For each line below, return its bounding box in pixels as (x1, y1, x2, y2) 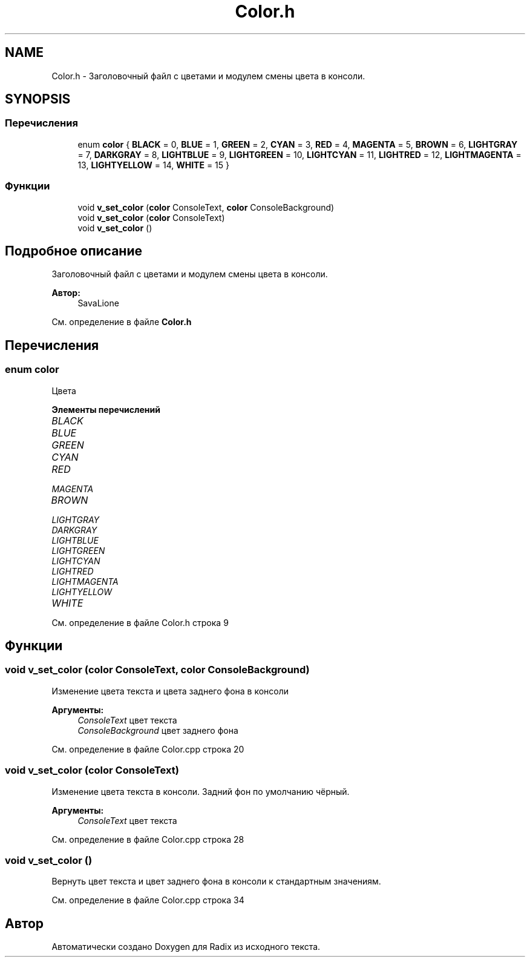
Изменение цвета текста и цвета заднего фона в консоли (51, 685, 289, 696)
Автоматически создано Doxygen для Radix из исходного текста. (51, 941, 321, 952)
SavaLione (77, 298, 119, 309)
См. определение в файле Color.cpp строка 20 (51, 743, 244, 754)
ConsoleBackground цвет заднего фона (77, 725, 238, 736)
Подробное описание (5, 243, 142, 259)
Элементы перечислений (51, 404, 160, 415)
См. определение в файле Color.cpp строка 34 (51, 895, 244, 906)
